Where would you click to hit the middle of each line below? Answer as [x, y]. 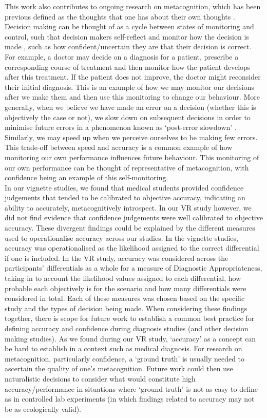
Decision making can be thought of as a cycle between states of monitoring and [129, 26]
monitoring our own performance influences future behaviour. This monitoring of [132, 157]
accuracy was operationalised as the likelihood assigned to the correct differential [132, 248]
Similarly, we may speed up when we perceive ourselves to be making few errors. [131, 137]
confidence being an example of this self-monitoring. [87, 177]
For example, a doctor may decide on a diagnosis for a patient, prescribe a [122, 56]
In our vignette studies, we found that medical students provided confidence [124, 187]
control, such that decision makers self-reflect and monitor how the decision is [127, 36]
